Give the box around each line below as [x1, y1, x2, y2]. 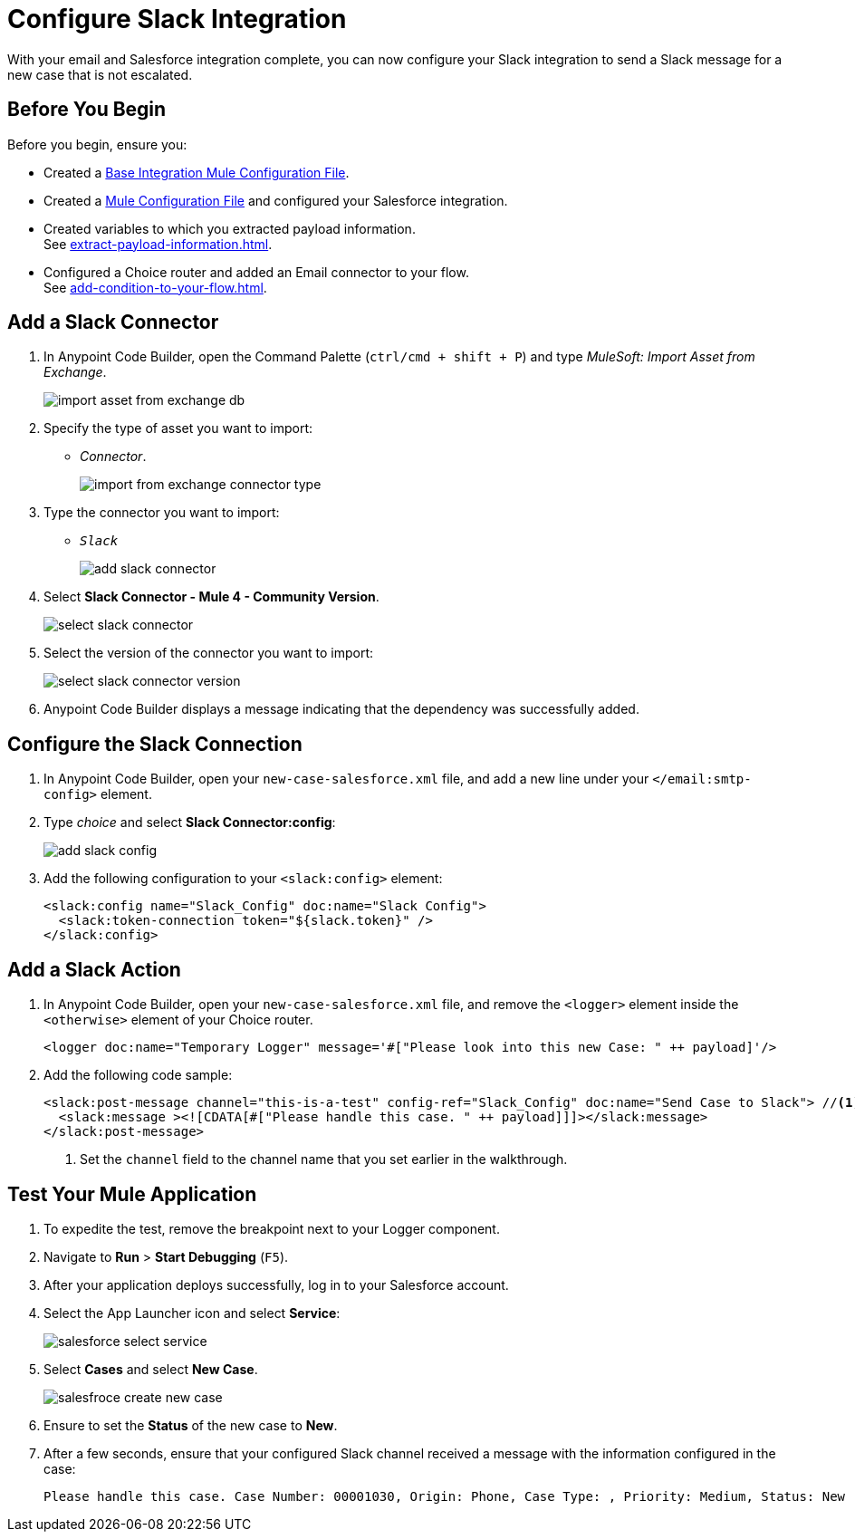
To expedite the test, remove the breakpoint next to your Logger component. [43, 1220, 500, 1236]
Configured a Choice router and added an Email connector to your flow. [43, 264, 469, 280]
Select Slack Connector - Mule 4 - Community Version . [43, 589, 379, 605]
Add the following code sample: [43, 1067, 233, 1083]
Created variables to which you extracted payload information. [43, 220, 416, 236]
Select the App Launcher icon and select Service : [43, 1304, 341, 1321]
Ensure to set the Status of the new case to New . [43, 1417, 338, 1433]
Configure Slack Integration [7, 4, 347, 34]
